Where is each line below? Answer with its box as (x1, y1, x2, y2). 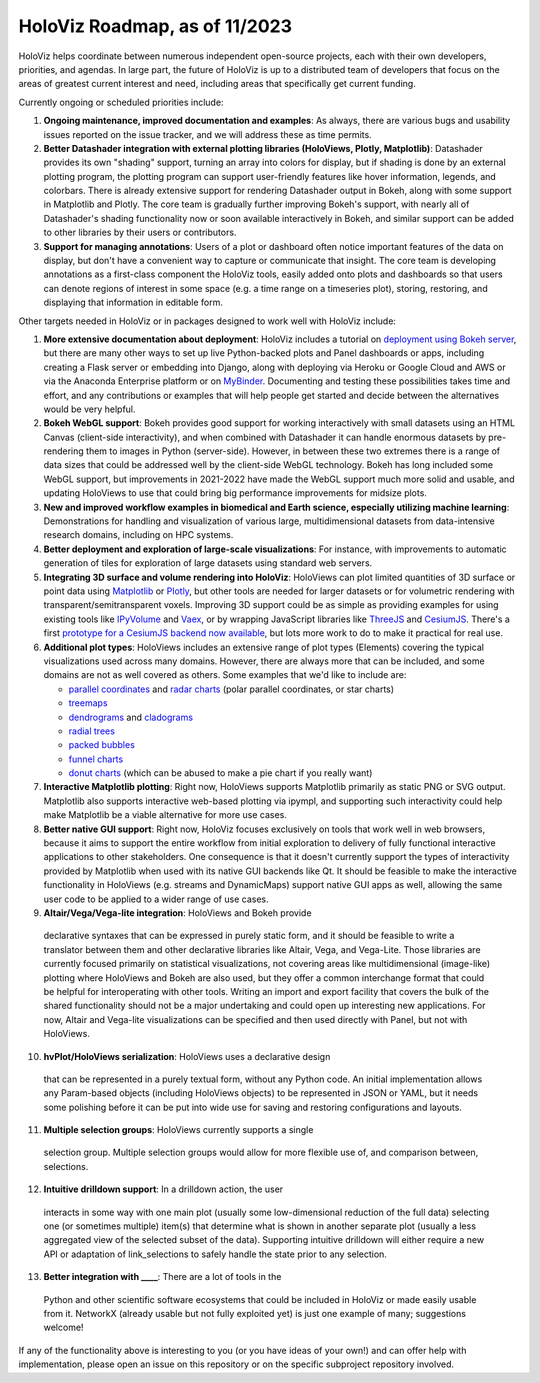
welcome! (43, 1321, 84, 1334)
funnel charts (68, 753, 124, 765)
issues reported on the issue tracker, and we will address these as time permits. (43, 128, 372, 140)
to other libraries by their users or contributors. (43, 226, 237, 239)
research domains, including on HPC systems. (43, 529, 234, 541)
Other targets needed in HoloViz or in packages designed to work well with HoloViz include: (18, 315, 397, 327)
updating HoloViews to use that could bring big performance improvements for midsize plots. (43, 487, 427, 499)
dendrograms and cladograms (68, 711, 194, 723)
